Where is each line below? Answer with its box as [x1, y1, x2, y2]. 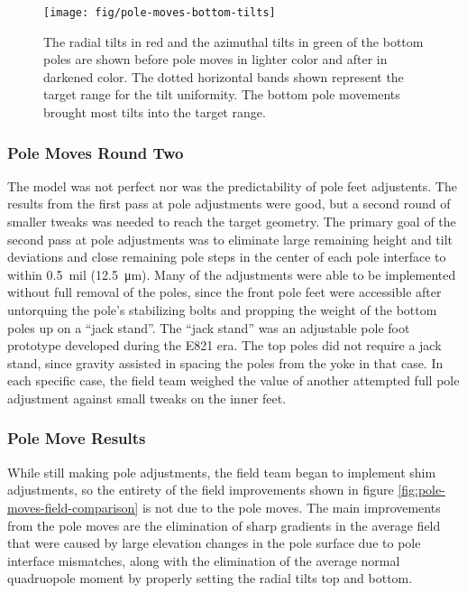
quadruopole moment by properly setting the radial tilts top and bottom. [7, 569, 413, 588]
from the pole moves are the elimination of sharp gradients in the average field [7, 515, 441, 534]
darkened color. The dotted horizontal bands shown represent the [43, 67, 404, 86]
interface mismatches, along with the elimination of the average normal [7, 551, 400, 570]
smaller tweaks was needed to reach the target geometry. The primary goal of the [7, 212, 456, 231]
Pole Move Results [7, 427, 146, 449]
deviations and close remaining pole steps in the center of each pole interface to [7, 247, 446, 266]
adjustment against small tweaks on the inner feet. [7, 388, 287, 407]
